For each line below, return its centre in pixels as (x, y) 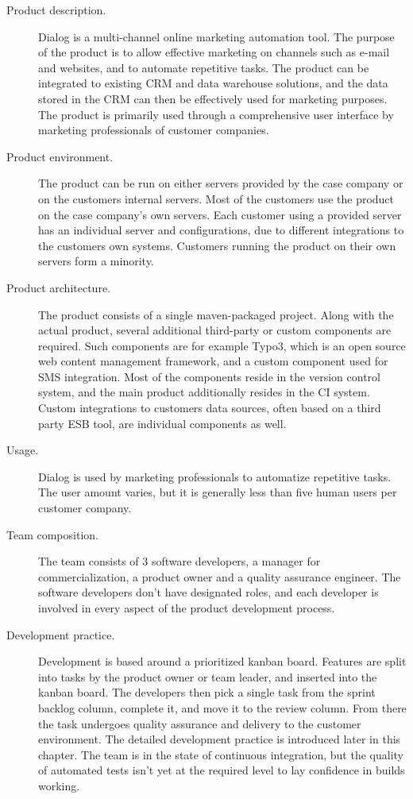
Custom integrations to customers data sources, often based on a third (210, 408)
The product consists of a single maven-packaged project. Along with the (216, 314)
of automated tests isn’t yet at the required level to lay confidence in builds (222, 770)
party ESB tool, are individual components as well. (162, 423)
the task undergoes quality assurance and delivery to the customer (200, 723)
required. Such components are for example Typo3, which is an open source (222, 345)
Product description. (56, 10)
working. (59, 785)
